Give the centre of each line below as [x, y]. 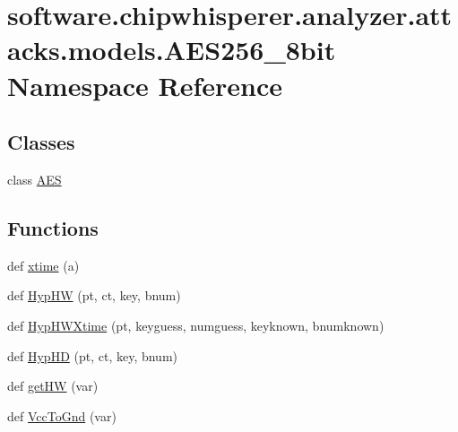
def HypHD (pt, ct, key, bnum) [93, 355]
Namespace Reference [145, 85]
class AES [35, 179]
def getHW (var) [53, 386]
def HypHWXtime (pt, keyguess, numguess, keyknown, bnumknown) [196, 325]
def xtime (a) [43, 265]
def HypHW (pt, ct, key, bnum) [94, 295]
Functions [53, 227]
